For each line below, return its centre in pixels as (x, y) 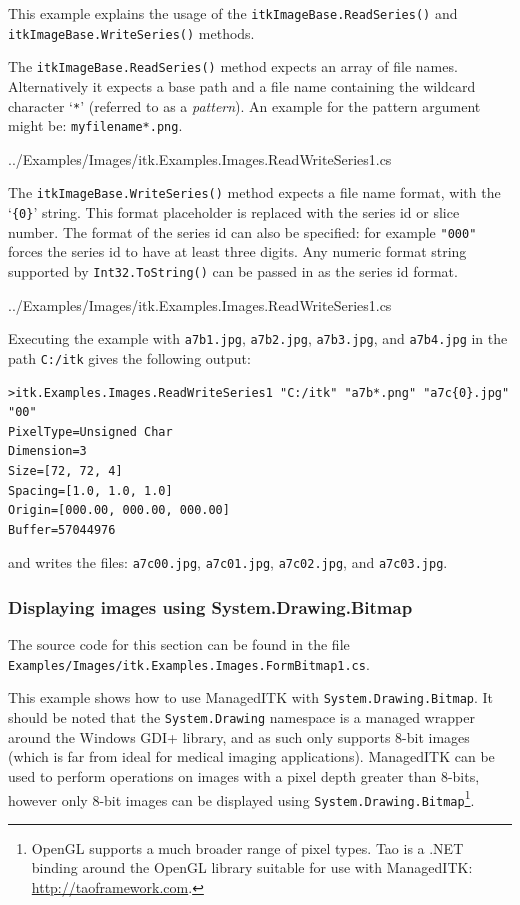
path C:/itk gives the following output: (129, 357)
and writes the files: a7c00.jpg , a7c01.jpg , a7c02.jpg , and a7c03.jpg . (228, 562)
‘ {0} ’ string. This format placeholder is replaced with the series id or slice (234, 212)
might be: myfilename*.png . (95, 125)
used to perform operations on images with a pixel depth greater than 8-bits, (244, 775)
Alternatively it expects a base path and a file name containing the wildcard (242, 85)
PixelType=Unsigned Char (90, 431)
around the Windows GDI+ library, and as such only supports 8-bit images (239, 736)
